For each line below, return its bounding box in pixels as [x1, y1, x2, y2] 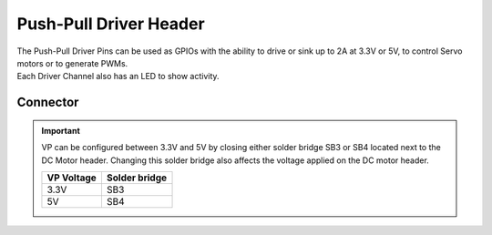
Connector [16, 95, 79, 110]
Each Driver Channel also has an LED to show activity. [16, 71, 220, 82]
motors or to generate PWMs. [16, 57, 128, 68]
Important [41, 125, 81, 136]
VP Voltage [46, 171, 97, 184]
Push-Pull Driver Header [16, 14, 205, 34]
